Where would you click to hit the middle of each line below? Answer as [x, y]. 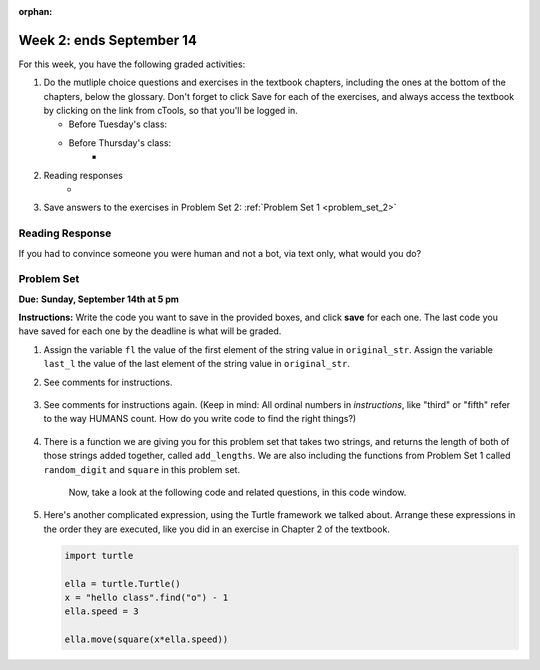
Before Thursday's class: [120, 142]
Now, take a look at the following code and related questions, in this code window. [237, 492]
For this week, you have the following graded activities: [132, 64]
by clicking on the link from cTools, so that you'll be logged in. [171, 111]
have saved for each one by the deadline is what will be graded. [150, 331]
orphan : [35, 11]
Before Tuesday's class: [118, 124]
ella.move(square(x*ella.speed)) [146, 639]
